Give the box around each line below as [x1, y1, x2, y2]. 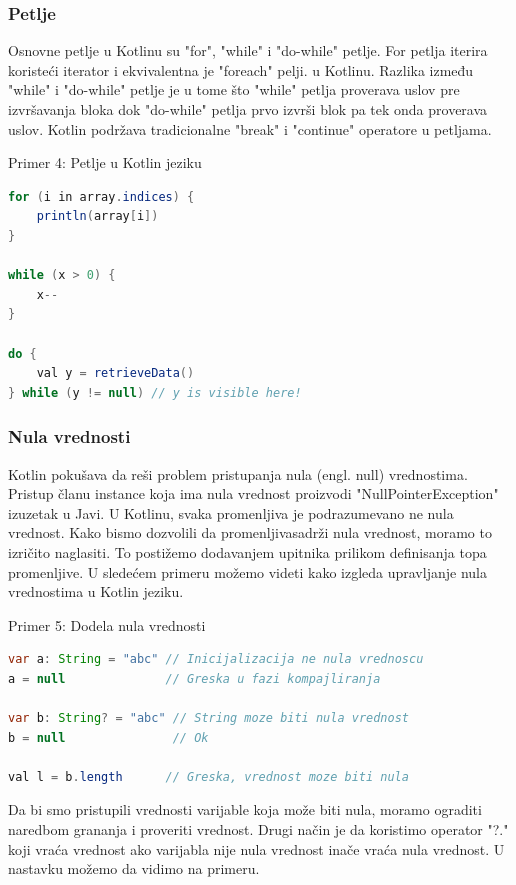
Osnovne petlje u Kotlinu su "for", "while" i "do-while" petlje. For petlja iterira [8, 40, 488, 61]
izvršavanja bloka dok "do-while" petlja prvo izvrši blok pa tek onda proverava [8, 99, 488, 119]
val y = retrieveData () [36, 366, 195, 381]
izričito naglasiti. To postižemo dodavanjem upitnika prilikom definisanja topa [8, 541, 487, 562]
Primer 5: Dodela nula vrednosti [8, 614, 206, 635]
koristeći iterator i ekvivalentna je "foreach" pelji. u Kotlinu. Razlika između [8, 59, 474, 80]
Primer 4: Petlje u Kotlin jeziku [8, 152, 202, 173]
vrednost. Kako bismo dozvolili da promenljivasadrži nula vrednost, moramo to [8, 522, 492, 543]
